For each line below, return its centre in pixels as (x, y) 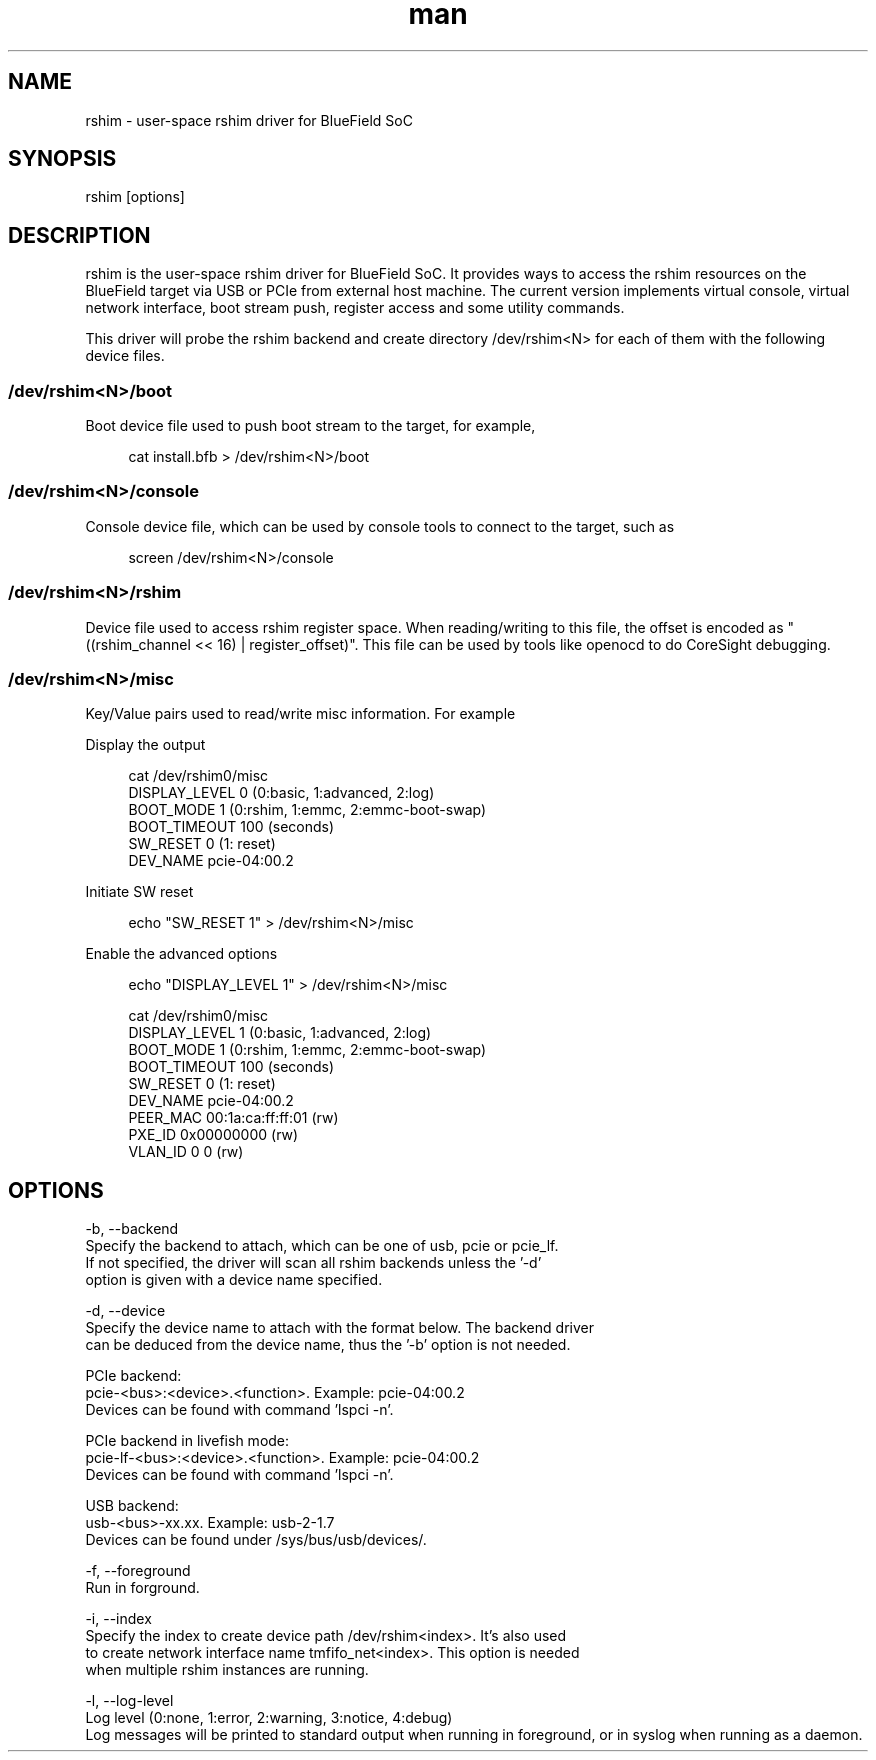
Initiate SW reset (139, 892)
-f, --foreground (138, 1571)
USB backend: (132, 1506)
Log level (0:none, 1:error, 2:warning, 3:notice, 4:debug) (269, 1718)
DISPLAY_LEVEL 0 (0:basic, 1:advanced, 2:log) (281, 793)
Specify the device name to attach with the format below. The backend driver (339, 1328)
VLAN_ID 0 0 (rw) (186, 1152)
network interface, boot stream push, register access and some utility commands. (355, 308)
